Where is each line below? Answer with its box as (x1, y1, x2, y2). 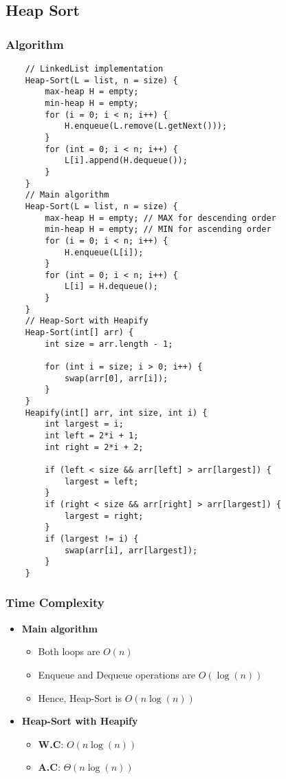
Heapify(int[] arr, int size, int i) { (25, 407, 208, 418)
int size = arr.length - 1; (45, 339, 173, 349)
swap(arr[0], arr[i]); (64, 373, 168, 383)
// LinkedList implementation (25, 64, 164, 74)
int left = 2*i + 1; (45, 431, 139, 440)
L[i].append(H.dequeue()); (64, 156, 188, 166)
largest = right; (64, 511, 144, 521)
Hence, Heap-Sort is (38, 690, 122, 705)
